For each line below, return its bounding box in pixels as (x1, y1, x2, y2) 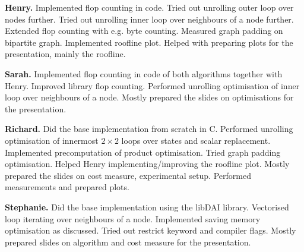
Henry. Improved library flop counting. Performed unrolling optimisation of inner (5, 79, 300, 92)
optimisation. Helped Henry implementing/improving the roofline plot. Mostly (5, 157, 290, 170)
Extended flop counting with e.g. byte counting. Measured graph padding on (5, 24, 283, 37)
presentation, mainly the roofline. (5, 48, 126, 60)
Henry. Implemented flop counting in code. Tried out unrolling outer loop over (5, 1, 294, 13)
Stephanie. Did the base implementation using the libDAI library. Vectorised (5, 200, 289, 213)
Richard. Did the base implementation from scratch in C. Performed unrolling (5, 122, 293, 135)
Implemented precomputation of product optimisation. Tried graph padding (5, 146, 281, 158)
